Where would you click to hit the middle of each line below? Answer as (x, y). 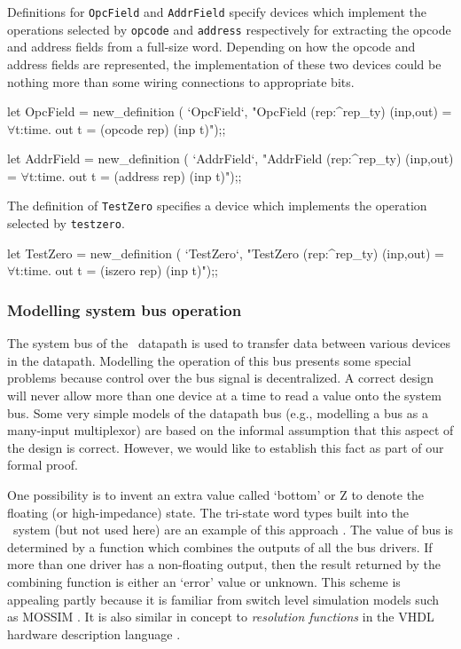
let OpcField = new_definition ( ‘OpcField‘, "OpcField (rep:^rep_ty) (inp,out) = (230, 111)
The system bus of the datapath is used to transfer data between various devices (229, 343)
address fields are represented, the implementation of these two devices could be (224, 63)
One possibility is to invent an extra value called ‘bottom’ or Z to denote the (216, 494)
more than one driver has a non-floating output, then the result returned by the (224, 564)
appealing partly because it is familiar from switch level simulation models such (223, 599)
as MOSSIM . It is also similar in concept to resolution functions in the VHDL (221, 617)
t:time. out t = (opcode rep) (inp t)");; (121, 128)
